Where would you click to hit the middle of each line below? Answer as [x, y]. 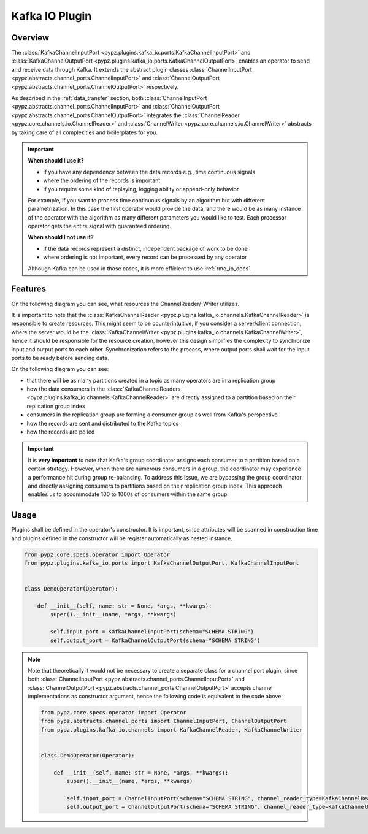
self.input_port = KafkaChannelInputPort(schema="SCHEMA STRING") [152, 632]
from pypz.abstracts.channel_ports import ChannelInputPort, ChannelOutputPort [164, 721]
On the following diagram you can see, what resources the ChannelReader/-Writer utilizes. [125, 304]
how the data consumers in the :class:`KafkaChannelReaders [104, 389]
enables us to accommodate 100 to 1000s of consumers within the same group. [128, 494]
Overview [30, 38]
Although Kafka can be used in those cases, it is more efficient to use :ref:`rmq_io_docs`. [140, 268]
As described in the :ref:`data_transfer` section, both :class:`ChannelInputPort [109, 98]
